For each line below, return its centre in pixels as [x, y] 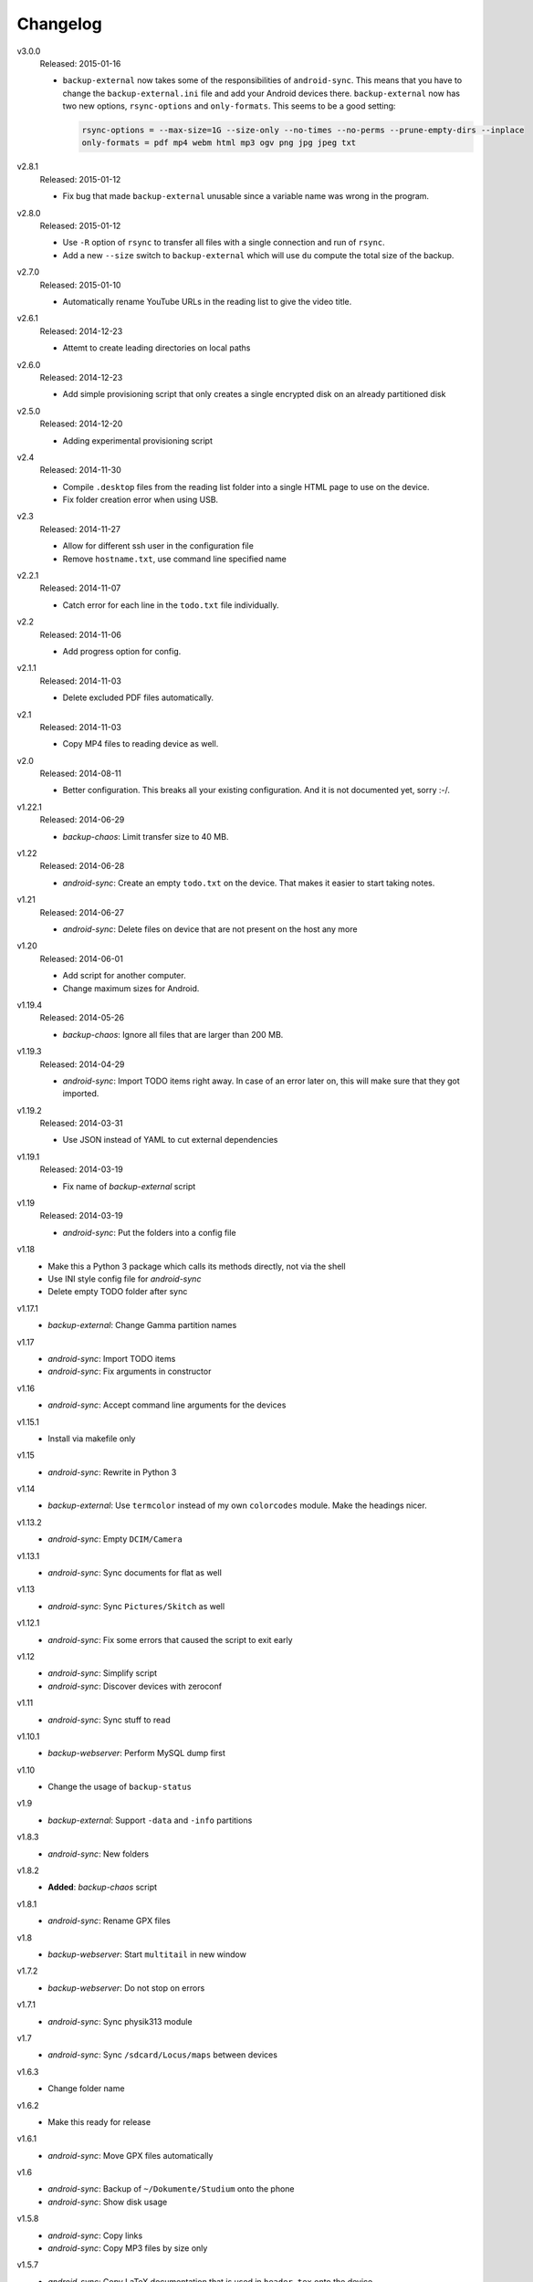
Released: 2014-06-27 [82, 912]
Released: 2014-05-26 [82, 1018]
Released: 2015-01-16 [80, 63]
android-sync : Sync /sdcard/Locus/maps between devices [163, 2055]
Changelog [59, 24]
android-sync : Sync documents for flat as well [135, 1573]
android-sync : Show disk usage [108, 2202]
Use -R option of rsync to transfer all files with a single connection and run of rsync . [224, 243]
